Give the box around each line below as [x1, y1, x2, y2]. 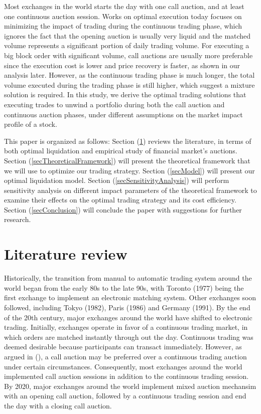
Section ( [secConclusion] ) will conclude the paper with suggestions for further [4, 204, 242, 215]
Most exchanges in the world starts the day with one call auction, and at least [4, 1, 244, 11]
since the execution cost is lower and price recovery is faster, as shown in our [4, 60, 240, 70]
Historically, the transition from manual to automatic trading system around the [4, 273, 252, 283]
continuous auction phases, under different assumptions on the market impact [4, 109, 243, 119]
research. [4, 214, 31, 225]
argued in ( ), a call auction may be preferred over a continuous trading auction [4, 351, 247, 361]
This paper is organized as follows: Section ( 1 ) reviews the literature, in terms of [4, 135, 251, 146]
